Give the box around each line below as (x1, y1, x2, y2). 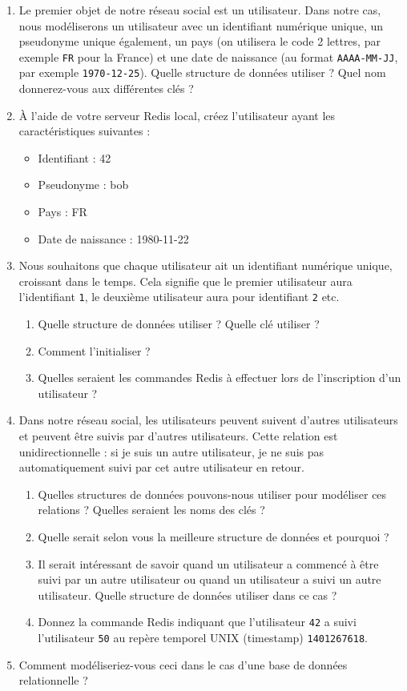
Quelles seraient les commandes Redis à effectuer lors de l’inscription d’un (38, 369, 401, 386)
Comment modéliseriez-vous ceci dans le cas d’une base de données (18, 656, 348, 673)
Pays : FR (38, 203, 87, 220)
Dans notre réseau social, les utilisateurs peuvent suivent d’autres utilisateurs (18, 412, 398, 428)
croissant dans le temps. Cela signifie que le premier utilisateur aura (18, 272, 353, 289)
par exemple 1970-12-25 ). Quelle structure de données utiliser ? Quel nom (18, 64, 386, 81)
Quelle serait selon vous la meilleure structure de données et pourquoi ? (38, 528, 389, 545)
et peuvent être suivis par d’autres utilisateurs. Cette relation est (18, 428, 338, 444)
